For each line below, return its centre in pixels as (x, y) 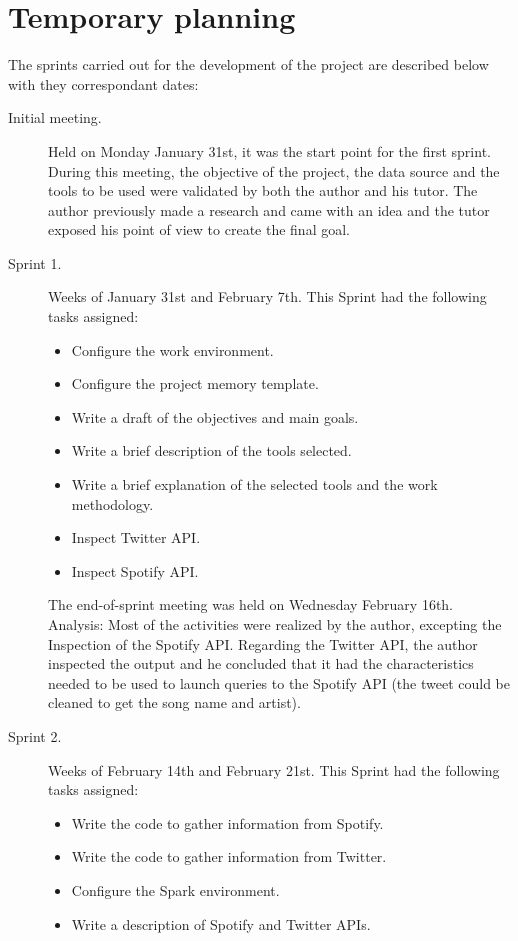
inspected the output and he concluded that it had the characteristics (261, 663)
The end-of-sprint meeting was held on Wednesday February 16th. (251, 604)
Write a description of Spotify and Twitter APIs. (221, 923)
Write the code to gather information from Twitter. (229, 856)
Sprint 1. (35, 262)
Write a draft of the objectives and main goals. (215, 416)
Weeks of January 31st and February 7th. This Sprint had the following (267, 296)
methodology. (112, 503)
